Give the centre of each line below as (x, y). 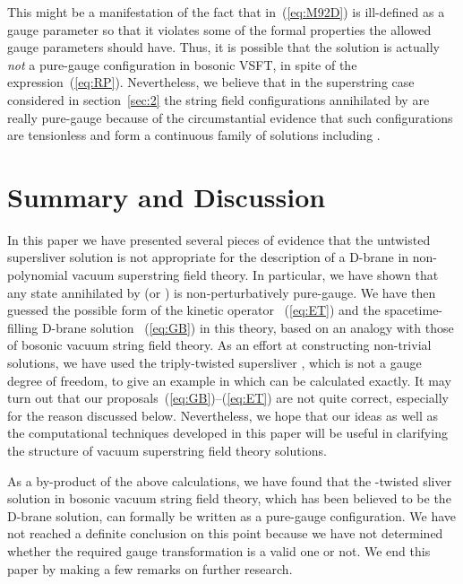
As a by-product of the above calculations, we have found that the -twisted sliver (230, 480)
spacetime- (414, 310)
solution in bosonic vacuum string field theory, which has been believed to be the (229, 498)
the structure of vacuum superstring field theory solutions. (167, 450)
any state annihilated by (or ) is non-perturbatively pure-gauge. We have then (222, 292)
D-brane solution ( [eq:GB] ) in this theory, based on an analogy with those (248, 327)
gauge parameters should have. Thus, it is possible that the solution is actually (223, 47)
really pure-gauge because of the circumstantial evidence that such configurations (230, 117)
